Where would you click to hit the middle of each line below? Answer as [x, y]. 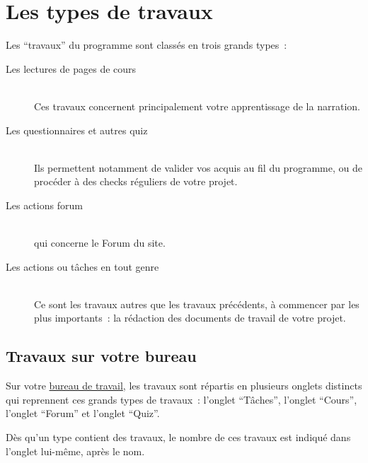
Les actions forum [44, 205]
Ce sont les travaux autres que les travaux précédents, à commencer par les [197, 304]
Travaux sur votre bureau [101, 356]
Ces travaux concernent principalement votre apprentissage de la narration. [197, 106]
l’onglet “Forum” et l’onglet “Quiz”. [83, 413]
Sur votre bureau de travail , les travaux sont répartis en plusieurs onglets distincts [184, 386]
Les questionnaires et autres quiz [77, 130]
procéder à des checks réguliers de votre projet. [136, 181]
